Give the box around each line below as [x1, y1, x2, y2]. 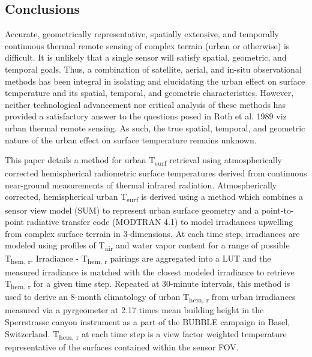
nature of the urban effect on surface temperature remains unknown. [5, 133, 257, 146]
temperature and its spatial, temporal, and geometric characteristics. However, [5, 86, 294, 99]
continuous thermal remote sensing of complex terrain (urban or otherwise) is [5, 39, 290, 52]
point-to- [261, 203, 294, 216]
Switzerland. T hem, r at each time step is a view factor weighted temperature [5, 327, 287, 341]
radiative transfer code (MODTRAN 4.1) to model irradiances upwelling [26, 215, 293, 228]
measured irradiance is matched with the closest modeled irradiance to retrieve [5, 265, 295, 278]
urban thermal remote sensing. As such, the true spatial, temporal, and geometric [5, 121, 305, 134]
